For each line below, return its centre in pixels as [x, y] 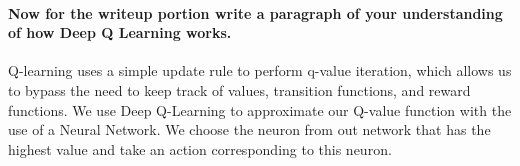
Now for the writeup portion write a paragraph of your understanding [255, 12]
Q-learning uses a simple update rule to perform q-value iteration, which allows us [260, 70]
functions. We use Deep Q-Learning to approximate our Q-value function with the [260, 109]
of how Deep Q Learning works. [120, 32]
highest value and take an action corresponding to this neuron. [200, 148]
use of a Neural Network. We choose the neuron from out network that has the [249, 129]
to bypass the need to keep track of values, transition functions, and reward [239, 89]
